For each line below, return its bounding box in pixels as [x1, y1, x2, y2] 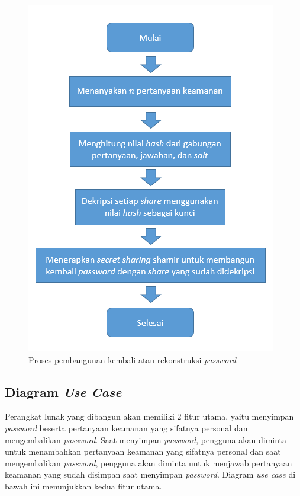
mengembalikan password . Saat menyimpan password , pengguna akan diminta [5, 433, 287, 446]
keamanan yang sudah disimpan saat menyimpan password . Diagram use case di [5, 468, 296, 481]
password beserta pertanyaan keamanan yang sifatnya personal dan [5, 421, 248, 434]
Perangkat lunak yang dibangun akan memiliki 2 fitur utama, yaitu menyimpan [5, 410, 294, 423]
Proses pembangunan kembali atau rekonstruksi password [28, 353, 236, 366]
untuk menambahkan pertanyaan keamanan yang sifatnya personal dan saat [5, 445, 281, 457]
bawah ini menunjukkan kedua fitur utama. [5, 479, 162, 492]
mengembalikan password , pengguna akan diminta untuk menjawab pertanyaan [5, 456, 292, 469]
